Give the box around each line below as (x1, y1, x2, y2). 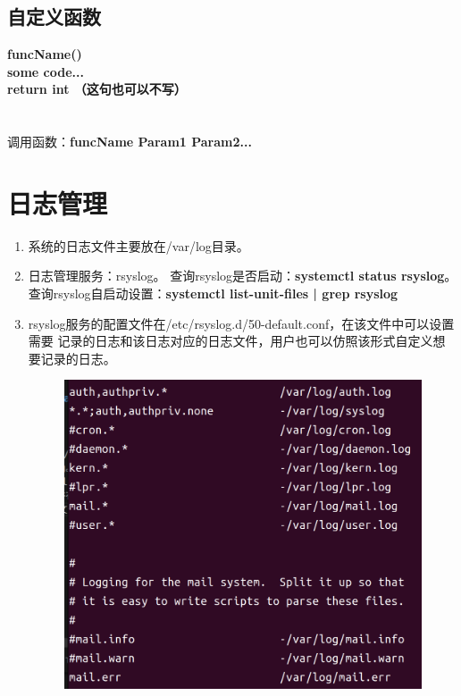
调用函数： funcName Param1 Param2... (7, 132, 252, 151)
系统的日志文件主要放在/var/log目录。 (28, 236, 249, 255)
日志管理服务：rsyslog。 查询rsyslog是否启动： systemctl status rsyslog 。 (28, 266, 457, 285)
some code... (7, 62, 84, 80)
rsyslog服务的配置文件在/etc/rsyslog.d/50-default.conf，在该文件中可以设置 (28, 314, 455, 332)
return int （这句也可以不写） (7, 80, 187, 98)
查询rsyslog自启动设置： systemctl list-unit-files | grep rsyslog (28, 284, 398, 303)
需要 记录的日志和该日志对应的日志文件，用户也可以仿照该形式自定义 (28, 331, 433, 350)
